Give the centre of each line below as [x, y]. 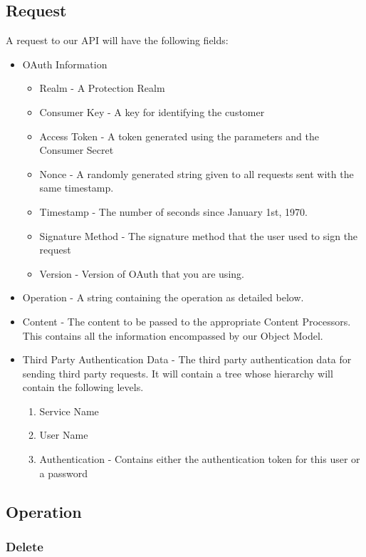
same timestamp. [77, 188]
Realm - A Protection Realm [102, 88]
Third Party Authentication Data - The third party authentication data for [187, 359]
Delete [25, 546]
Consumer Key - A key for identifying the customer [152, 111]
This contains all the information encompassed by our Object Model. [173, 335]
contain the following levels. [83, 387]
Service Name [69, 411]
